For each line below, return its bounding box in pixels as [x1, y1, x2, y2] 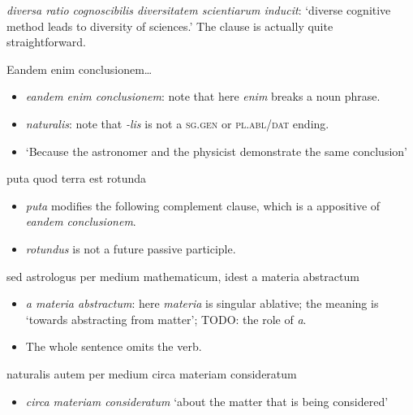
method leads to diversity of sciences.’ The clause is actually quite [6, 17, 333, 34]
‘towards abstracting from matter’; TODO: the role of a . [25, 310, 307, 327]
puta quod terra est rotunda [6, 170, 147, 187]
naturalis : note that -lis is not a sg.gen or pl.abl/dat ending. [25, 115, 329, 132]
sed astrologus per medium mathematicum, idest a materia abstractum [6, 267, 359, 284]
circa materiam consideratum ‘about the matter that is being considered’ [25, 392, 389, 409]
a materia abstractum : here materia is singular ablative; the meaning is [25, 295, 379, 312]
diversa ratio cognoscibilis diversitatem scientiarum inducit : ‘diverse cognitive [6, 2, 391, 18]
